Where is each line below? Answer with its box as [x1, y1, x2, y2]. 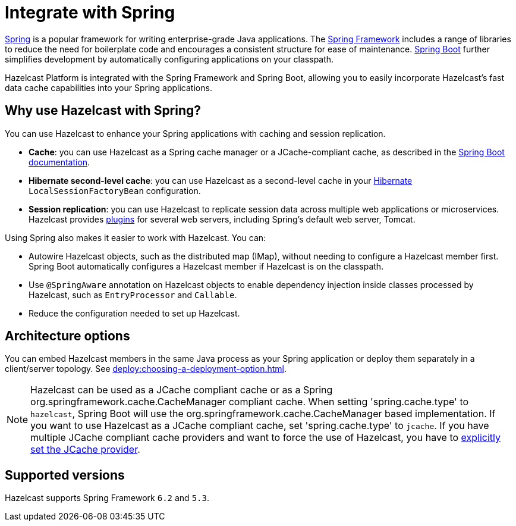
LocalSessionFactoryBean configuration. [29, 185, 201, 196]
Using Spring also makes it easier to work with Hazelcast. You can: [5, 232, 266, 243]
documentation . [29, 156, 90, 167]
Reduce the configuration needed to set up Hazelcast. [29, 308, 240, 318]
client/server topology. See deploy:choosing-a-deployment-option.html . [5, 364, 287, 374]
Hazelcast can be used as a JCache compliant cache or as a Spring [30, 384, 333, 396]
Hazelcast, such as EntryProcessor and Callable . [29, 289, 237, 300]
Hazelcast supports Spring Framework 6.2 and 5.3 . [5, 493, 209, 503]
